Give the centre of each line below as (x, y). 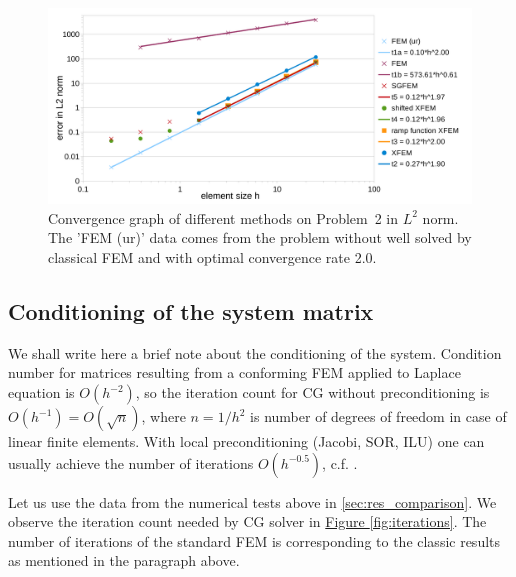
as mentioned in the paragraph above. (124, 560)
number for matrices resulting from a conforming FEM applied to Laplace (234, 372)
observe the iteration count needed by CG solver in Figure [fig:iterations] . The (247, 521)
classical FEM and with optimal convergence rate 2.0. (212, 257)
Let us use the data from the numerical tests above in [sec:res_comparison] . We (252, 501)
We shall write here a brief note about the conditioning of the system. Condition (255, 352)
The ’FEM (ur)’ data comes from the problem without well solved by (260, 237)
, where (163, 416)
